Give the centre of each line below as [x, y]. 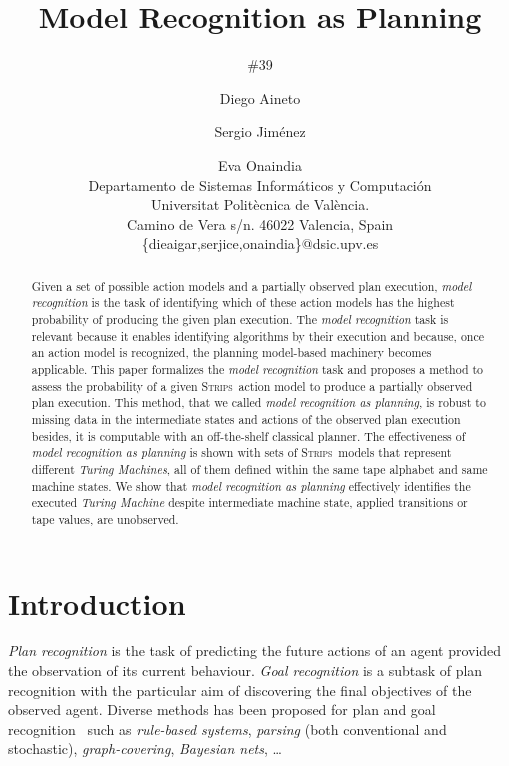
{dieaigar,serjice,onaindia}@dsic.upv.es [260, 243]
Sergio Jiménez [260, 131]
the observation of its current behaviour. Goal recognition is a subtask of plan [245, 670]
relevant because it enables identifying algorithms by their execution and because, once [257, 335]
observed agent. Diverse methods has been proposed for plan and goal [222, 709]
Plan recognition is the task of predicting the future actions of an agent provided [255, 650]
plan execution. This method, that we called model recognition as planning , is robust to [258, 402]
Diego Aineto [260, 97]
